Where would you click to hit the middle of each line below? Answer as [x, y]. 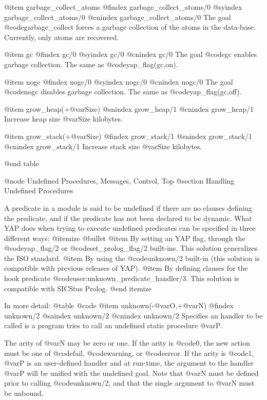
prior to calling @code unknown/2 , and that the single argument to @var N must [129, 383]
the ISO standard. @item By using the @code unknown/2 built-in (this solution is [132, 258]
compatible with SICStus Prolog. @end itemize [78, 288]
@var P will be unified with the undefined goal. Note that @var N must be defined [131, 373]
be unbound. [24, 393]
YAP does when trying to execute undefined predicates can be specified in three [130, 228]
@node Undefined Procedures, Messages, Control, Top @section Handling [119, 180]
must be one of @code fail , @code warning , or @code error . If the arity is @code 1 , [129, 353]
